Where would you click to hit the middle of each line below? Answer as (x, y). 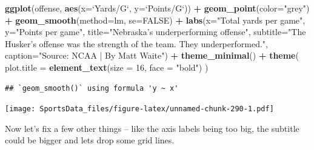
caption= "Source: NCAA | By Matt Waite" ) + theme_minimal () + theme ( (152, 55)
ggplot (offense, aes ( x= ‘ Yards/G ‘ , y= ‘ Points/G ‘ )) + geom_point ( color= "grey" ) (157, 8)
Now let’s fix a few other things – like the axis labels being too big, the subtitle (152, 128)
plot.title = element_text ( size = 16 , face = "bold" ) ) (107, 67)
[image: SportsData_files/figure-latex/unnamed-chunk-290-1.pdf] (139, 109)
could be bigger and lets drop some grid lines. (90, 140)
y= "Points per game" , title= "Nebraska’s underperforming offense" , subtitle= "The (155, 32)
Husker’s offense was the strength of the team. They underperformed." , (136, 43)
